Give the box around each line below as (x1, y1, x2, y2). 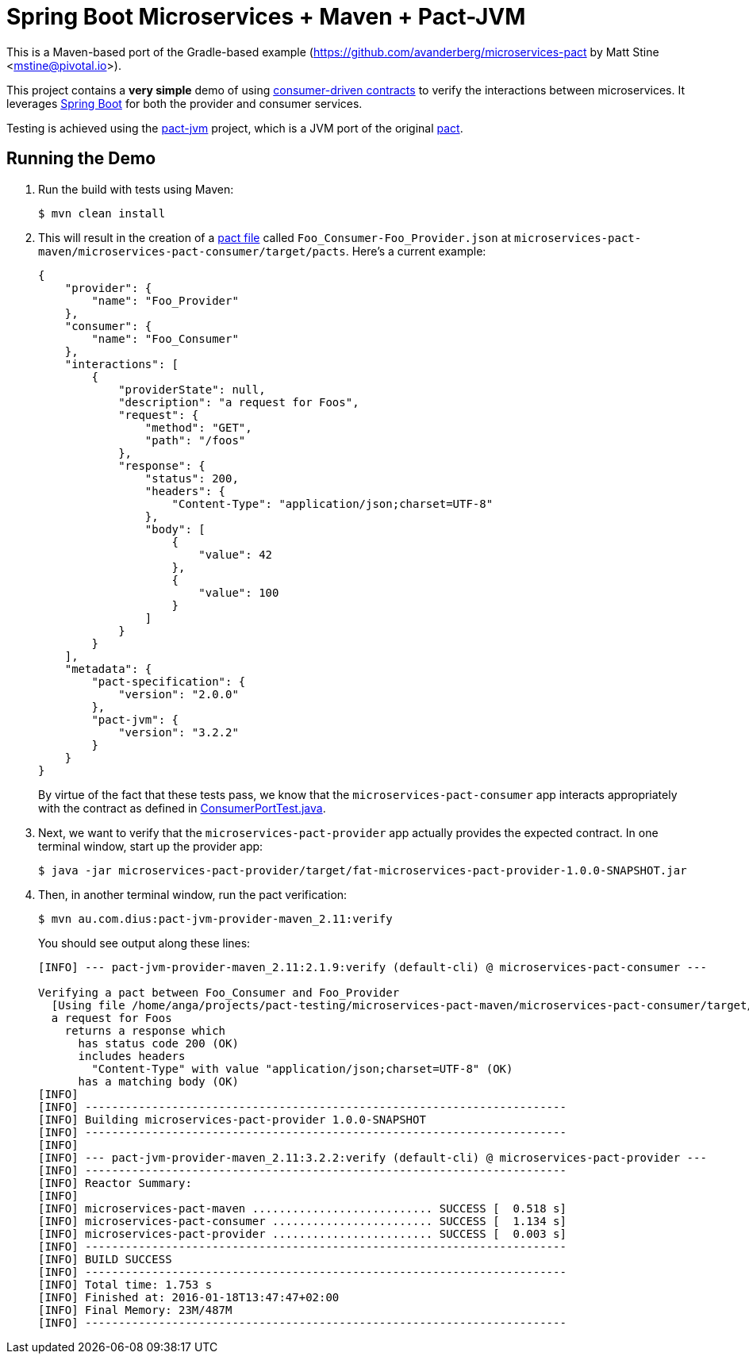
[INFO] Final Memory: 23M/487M (38, 1303, 232, 1316)
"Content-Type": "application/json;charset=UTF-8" (171, 497, 494, 510)
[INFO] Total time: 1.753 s (38, 1277, 213, 1291)
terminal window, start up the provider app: (38, 839, 263, 853)
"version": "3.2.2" (118, 725, 239, 739)
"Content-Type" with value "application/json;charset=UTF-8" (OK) (91, 1062, 513, 1075)
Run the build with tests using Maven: (38, 182, 234, 196)
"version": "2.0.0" (118, 687, 239, 701)
